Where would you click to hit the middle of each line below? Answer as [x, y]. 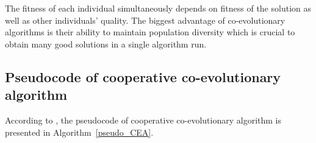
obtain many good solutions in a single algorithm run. [106, 44]
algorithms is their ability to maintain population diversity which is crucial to [150, 32]
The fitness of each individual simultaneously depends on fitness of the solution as [158, 8]
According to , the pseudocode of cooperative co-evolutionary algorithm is [143, 120]
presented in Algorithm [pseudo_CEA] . [79, 132]
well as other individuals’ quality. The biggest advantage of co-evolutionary [145, 20]
